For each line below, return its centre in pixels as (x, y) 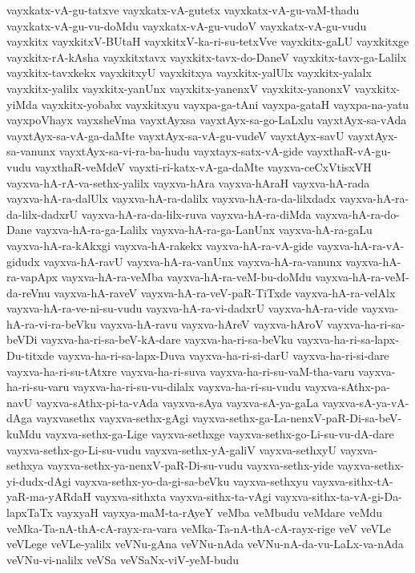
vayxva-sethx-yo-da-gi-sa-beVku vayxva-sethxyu (191, 480)
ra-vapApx (32, 277)
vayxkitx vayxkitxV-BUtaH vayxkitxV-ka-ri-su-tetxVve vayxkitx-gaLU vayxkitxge (208, 41)
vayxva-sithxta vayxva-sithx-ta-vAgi (183, 496)
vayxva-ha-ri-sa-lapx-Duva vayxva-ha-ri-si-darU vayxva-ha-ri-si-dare (223, 355)
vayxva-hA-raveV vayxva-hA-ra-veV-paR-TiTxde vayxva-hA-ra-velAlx (225, 292)
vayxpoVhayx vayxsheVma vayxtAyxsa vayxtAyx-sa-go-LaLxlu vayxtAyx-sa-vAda (207, 120)
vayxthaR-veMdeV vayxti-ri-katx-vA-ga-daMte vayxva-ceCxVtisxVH (203, 166)
